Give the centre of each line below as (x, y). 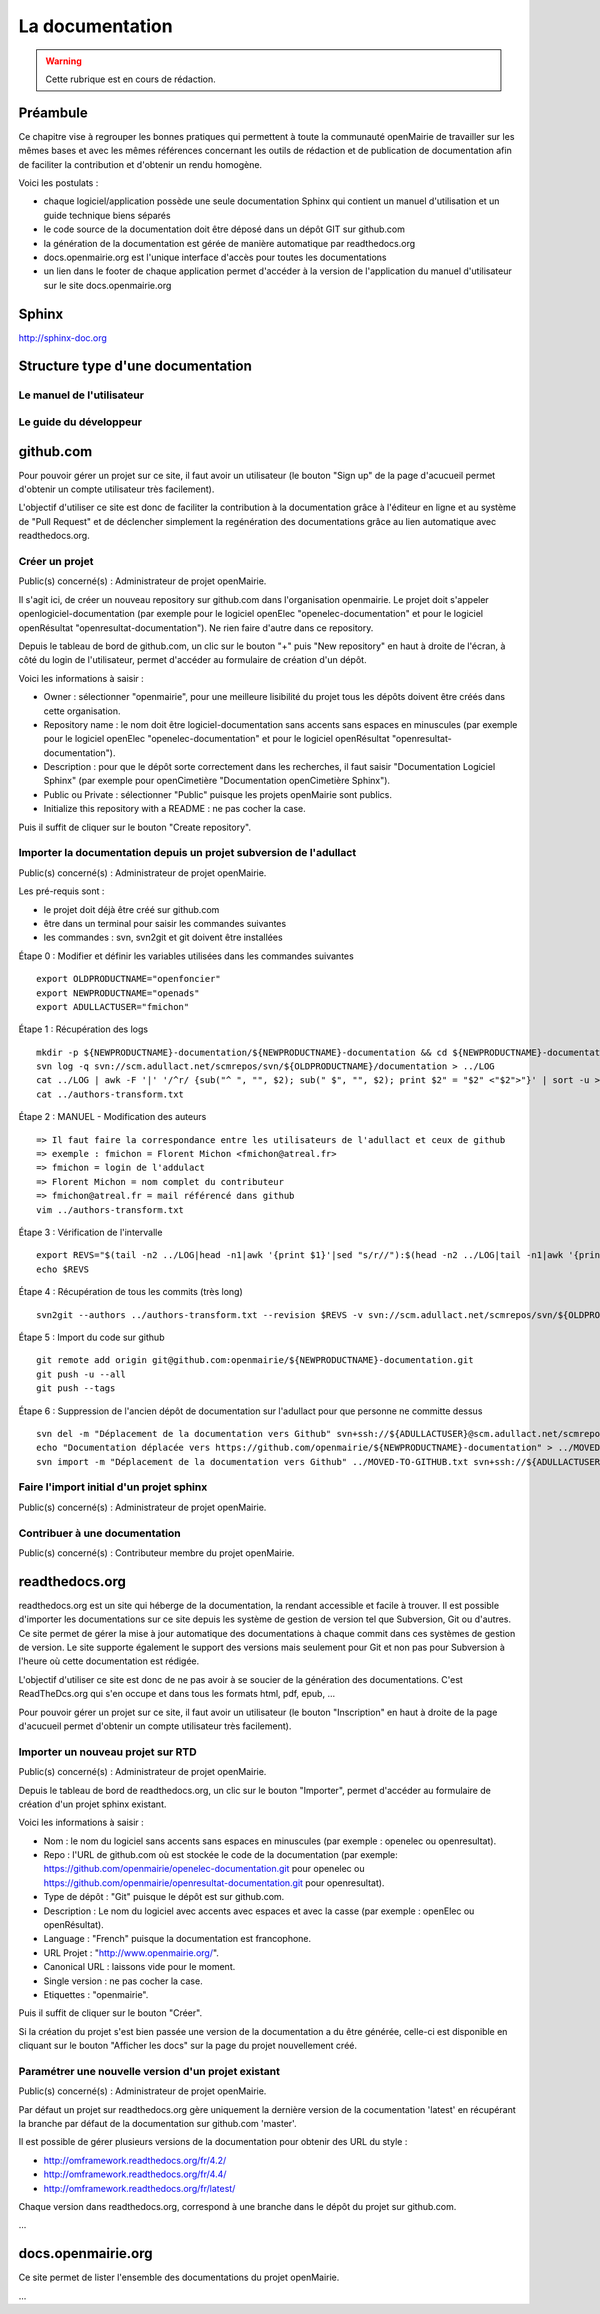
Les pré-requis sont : (61, 891)
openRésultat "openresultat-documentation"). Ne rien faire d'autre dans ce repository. (196, 627)
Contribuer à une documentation (99, 1533)
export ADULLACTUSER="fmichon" (113, 1006)
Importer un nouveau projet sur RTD (107, 1752)
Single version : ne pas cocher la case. (123, 1981)
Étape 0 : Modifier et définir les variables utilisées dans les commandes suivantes (186, 956)
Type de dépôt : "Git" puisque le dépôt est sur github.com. (164, 1897)
